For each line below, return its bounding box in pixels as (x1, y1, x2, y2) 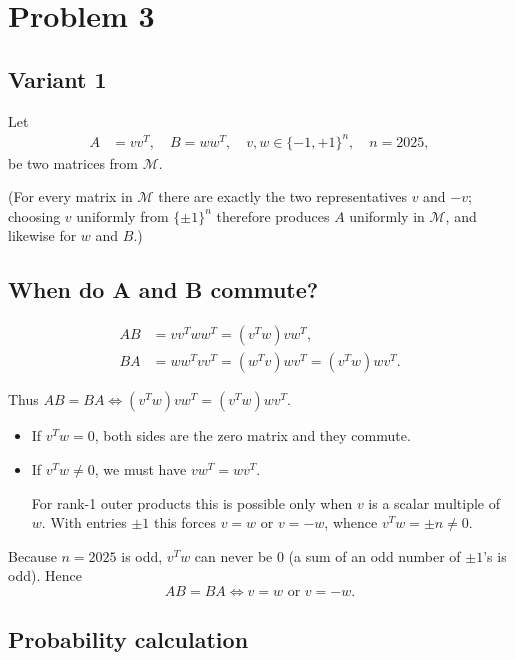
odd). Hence (8, 565, 82, 586)
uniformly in (349, 205, 425, 226)
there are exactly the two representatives (158, 186, 407, 207)
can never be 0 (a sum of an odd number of (194, 545, 461, 566)
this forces (153, 512, 216, 533)
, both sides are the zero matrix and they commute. (94, 425, 411, 446)
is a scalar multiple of (368, 492, 500, 513)
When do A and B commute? (8, 274, 319, 305)
